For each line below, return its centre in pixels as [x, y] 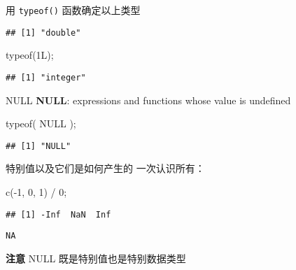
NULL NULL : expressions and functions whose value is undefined [148, 100]
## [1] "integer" [46, 77]
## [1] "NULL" [38, 146]
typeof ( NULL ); [41, 123]
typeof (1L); [30, 55]
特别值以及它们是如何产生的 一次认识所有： [105, 168]
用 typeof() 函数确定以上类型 [73, 10]
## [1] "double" [43, 33]
